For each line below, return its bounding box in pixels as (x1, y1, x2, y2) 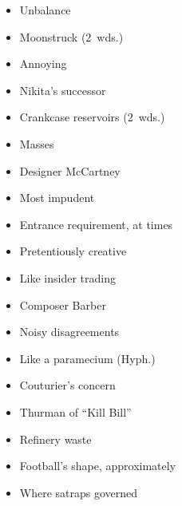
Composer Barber (19, 296, 106, 313)
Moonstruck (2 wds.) (19, 28, 124, 45)
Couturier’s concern (19, 377, 116, 393)
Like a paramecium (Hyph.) (19, 350, 156, 366)
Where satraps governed (19, 484, 138, 500)
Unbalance (19, 2, 71, 18)
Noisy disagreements (19, 323, 120, 340)
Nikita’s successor (19, 81, 106, 98)
